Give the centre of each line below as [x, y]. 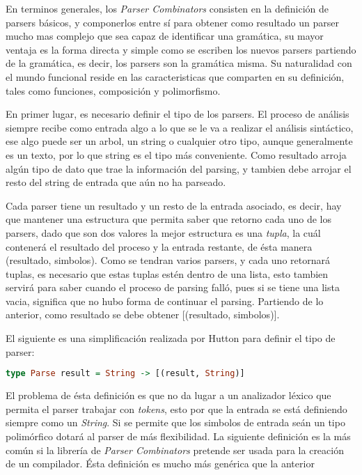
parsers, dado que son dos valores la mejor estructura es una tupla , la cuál [163, 232]
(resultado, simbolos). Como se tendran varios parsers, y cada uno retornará [168, 260]
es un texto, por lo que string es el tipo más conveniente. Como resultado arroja [176, 154]
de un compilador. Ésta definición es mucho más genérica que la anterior [160, 464]
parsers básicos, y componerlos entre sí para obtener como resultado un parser [172, 22]
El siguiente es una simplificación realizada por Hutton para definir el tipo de [171, 338]
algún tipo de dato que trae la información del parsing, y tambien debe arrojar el [179, 168]
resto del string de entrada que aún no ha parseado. [116, 182]
